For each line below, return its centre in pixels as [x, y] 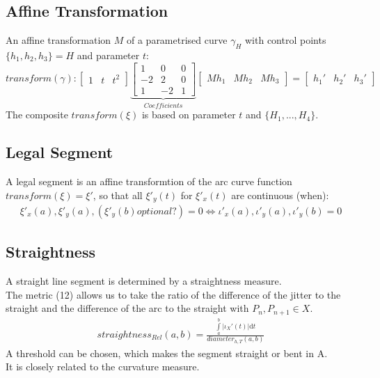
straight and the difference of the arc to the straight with [127, 308]
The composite [37, 115]
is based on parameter [189, 115]
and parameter [108, 55]
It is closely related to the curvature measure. [103, 367]
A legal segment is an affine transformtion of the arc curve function [149, 181]
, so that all [118, 195]
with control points [285, 40]
